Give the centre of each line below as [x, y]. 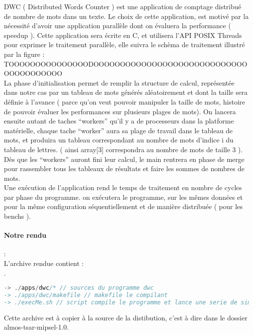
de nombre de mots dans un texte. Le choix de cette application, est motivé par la [126, 16]
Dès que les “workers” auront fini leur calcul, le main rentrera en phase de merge [124, 159]
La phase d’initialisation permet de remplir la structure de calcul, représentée [119, 82]
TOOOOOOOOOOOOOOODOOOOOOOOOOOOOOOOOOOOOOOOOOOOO [126, 63]
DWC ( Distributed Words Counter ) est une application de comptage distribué [123, 6]
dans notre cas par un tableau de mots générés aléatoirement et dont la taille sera [126, 92]
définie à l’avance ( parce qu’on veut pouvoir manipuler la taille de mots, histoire [125, 101]
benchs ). [18, 216]
